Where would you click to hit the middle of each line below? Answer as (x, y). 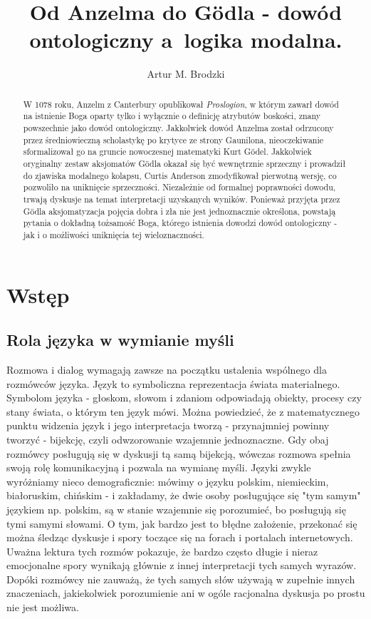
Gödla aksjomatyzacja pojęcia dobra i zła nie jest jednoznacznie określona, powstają (179, 211)
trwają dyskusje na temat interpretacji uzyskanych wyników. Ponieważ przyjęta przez (182, 199)
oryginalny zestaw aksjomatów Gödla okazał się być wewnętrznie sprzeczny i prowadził (184, 163)
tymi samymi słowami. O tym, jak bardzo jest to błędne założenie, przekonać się (182, 523)
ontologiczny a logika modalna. (186, 40)
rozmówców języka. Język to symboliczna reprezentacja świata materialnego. (173, 383)
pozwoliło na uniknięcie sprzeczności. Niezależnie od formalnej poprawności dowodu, (179, 187)
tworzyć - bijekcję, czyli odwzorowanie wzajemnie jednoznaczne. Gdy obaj (168, 439)
